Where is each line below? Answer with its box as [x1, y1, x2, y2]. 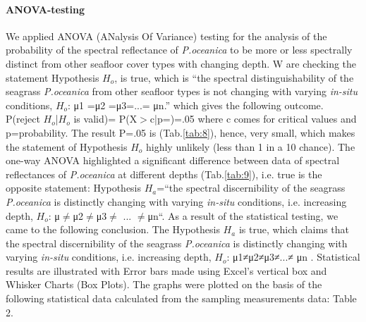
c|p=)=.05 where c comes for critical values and [150, 111, 357, 126]
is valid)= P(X [73, 111, 138, 126]
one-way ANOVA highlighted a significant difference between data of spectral [6, 153, 340, 168]
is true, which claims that [238, 222, 350, 237]
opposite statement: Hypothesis [6, 180, 142, 195]
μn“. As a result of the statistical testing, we [147, 208, 338, 223]
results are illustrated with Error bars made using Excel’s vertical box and [6, 263, 327, 278]
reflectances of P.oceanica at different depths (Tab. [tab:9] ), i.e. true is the [6, 166, 322, 181]
